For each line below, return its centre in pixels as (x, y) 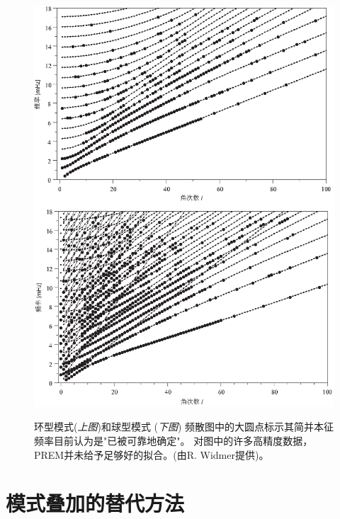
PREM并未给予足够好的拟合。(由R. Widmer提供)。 (152, 454)
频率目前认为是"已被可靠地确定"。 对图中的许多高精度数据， (174, 440)
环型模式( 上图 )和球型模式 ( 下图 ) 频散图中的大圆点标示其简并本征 (184, 427)
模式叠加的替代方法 (95, 503)
